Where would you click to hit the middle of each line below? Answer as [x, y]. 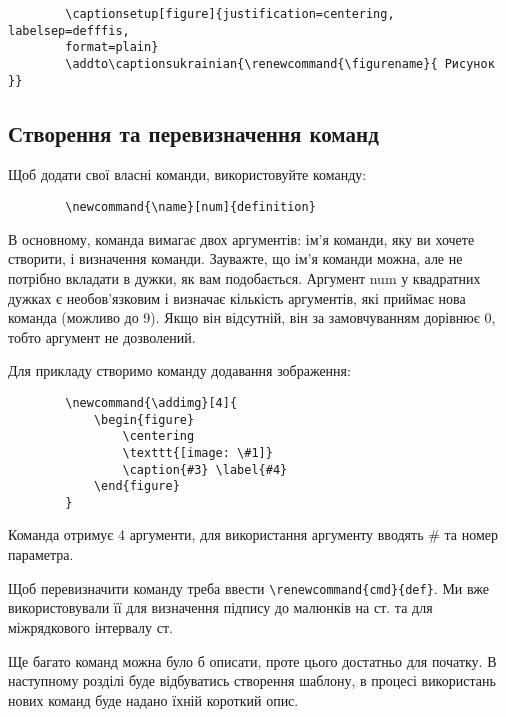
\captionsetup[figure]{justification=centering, [230, 14]
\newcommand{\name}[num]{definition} [190, 207]
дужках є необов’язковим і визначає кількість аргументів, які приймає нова [237, 297]
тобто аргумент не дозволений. [102, 336]
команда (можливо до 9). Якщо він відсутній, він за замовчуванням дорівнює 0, [252, 317]
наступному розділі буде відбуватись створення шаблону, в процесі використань [252, 680]
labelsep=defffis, [69, 30]
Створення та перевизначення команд [193, 132]
